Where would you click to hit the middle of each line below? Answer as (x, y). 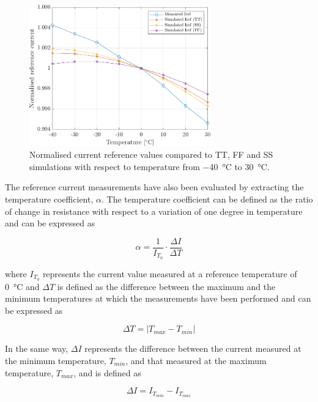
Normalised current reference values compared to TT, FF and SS (151, 154)
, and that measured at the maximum (196, 360)
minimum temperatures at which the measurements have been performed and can (158, 298)
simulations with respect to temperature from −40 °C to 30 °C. (150, 166)
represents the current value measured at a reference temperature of (170, 273)
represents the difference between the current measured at (193, 348)
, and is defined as (107, 372)
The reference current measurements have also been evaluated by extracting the (154, 187)
